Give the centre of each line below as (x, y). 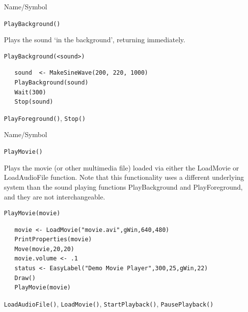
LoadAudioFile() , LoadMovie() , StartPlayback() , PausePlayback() (109, 303)
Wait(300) (30, 92)
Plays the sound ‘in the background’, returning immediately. (95, 40)
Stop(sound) (34, 102)
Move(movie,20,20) (44, 249)
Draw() (25, 278)
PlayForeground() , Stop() (45, 118)
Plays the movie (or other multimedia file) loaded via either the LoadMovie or (122, 167)
